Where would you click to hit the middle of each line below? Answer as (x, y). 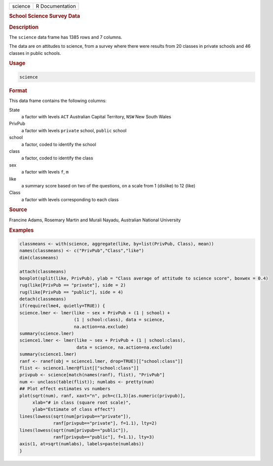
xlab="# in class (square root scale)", (82, 402)
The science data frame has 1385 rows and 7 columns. (66, 37)
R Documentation (56, 6)
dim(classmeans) (39, 257)
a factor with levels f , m (45, 172)
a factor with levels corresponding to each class (70, 199)
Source (18, 210)
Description (24, 27)
